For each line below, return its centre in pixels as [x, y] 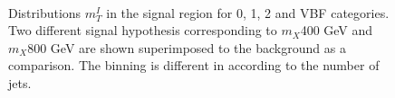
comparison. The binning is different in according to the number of [194, 65]
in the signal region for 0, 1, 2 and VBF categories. [248, 12]
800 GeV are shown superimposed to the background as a [187, 47]
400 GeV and [337, 30]
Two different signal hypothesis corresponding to [143, 30]
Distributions [45, 12]
